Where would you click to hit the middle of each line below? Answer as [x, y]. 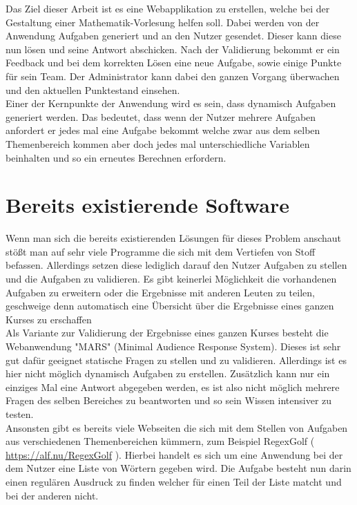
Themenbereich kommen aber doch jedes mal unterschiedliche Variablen [158, 143]
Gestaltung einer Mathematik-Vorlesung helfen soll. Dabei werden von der [163, 22]
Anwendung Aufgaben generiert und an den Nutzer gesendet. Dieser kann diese [173, 36]
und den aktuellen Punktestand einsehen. [93, 89]
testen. [20, 413]
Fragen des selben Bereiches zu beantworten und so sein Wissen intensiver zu [169, 400]
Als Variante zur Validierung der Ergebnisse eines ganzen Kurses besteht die [167, 333]
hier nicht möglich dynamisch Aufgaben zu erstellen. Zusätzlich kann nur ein [168, 373]
